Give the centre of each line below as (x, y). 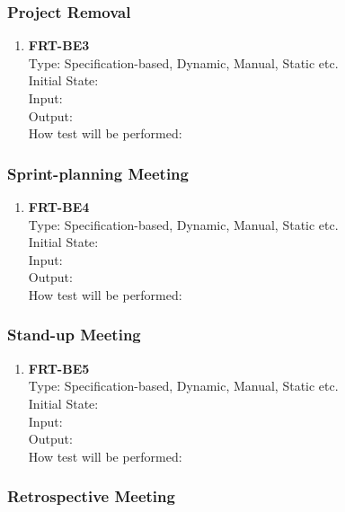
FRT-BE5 (59, 368)
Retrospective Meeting (91, 496)
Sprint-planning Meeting (98, 173)
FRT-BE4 (59, 207)
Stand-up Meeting (74, 335)
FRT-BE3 (59, 45)
